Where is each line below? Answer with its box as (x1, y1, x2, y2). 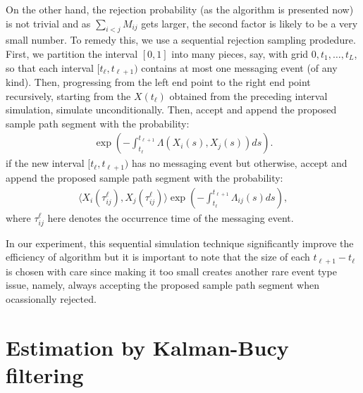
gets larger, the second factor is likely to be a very (141, 15, 358, 30)
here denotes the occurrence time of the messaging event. (47, 210, 294, 225)
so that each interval (6, 60, 94, 75)
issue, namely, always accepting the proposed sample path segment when (6, 277, 319, 292)
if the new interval (6, 156, 85, 170)
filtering (6, 360, 84, 389)
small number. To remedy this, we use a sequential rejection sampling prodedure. (6, 32, 356, 47)
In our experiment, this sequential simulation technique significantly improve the (6, 235, 354, 250)
